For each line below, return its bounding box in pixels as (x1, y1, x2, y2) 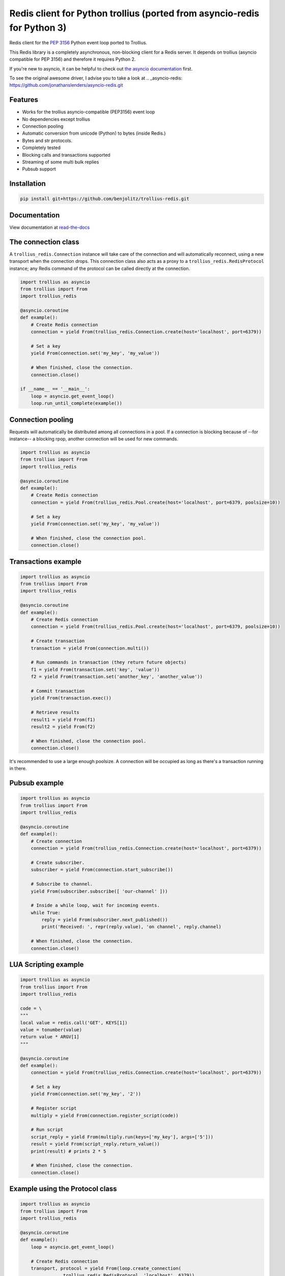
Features (9, 95, 38, 104)
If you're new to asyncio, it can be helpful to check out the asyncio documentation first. (9, 65, 193, 71)
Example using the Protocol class (9, 1185, 117, 1193)
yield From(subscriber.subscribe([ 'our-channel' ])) (31, 888, 168, 894)
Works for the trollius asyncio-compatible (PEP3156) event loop (22, 109, 155, 115)
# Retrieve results (31, 709, 80, 716)
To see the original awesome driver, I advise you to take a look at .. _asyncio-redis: (9, 75, 183, 81)
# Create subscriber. (31, 860, 85, 865)
